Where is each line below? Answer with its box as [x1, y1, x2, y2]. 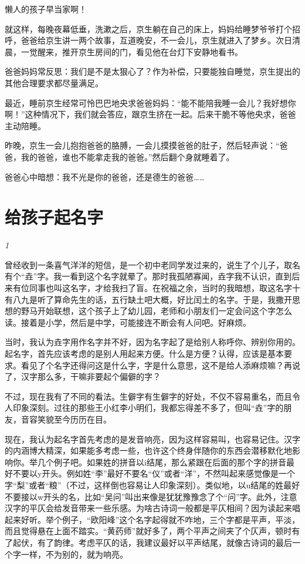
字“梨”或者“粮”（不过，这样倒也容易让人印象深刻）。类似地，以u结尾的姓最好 [5, 478, 300, 491]
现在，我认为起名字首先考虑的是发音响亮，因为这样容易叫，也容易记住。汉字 [5, 433, 300, 445]
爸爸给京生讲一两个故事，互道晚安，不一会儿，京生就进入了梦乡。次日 [21, 34, 292, 46]
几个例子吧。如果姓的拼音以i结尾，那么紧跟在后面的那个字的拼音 [37, 455, 286, 468]
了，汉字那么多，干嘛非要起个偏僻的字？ [5, 370, 161, 383]
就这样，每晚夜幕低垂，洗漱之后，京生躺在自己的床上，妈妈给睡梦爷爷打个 [5, 22, 292, 35]
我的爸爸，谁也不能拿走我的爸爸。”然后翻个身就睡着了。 [21, 150, 235, 163]
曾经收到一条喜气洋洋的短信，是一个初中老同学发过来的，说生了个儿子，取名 [5, 258, 300, 271]
